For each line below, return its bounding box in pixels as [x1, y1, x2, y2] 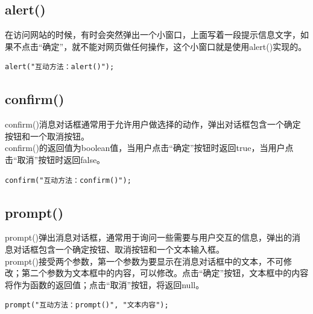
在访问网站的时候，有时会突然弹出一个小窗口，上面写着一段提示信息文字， [5, 28, 300, 41]
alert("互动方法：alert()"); [5, 63, 115, 72]
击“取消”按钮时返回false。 [5, 153, 106, 165]
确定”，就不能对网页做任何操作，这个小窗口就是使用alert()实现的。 [42, 40, 307, 52]
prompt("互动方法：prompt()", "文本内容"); [5, 301, 169, 310]
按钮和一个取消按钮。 [5, 129, 89, 142]
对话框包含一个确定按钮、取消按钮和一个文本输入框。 [13, 242, 224, 255]
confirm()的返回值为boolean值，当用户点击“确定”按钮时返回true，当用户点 [5, 141, 294, 154]
